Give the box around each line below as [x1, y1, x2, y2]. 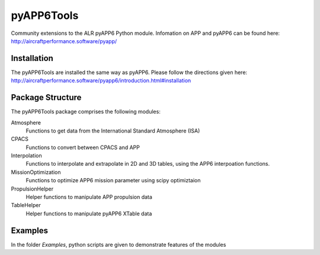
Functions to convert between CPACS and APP [25, 144, 140, 151]
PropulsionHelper [11, 185, 54, 192]
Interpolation [11, 152, 42, 159]
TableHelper [11, 202, 41, 209]
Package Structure [11, 92, 82, 103]
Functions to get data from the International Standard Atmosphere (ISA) [25, 127, 200, 134]
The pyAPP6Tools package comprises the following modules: [11, 108, 161, 115]
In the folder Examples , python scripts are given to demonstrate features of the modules [11, 241, 226, 248]
